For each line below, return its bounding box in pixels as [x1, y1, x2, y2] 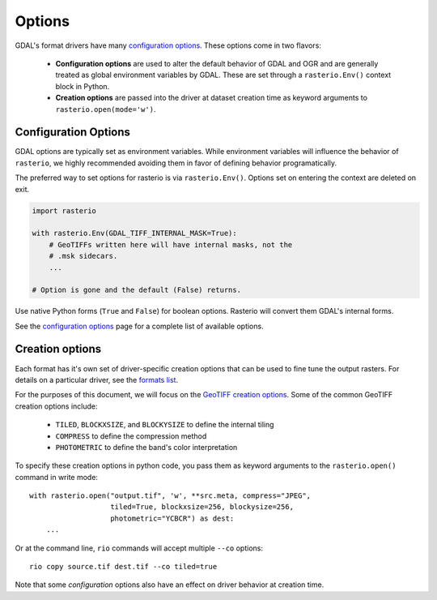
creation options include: [15, 401, 98, 411]
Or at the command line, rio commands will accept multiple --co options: [15, 543, 263, 553]
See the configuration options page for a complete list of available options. [15, 321, 264, 331]
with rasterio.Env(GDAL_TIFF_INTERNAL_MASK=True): [32, 229, 238, 238]
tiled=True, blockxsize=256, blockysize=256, [110, 503, 295, 512]
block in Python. [55, 81, 110, 91]
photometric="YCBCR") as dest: [110, 513, 235, 523]
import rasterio [32, 206, 97, 215]
